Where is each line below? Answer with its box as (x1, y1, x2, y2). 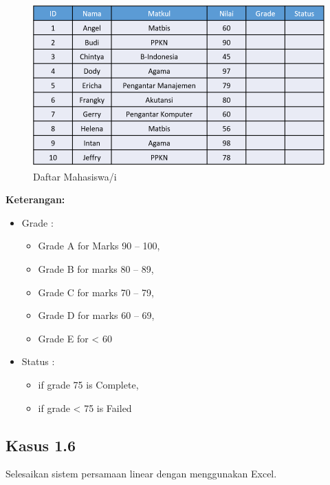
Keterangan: (5, 192, 65, 207)
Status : (21, 354, 55, 369)
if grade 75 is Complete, (38, 377, 139, 391)
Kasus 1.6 (5, 434, 76, 455)
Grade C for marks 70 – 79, (38, 285, 154, 299)
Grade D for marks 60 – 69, (38, 308, 155, 322)
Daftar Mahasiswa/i (33, 169, 117, 183)
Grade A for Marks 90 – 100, (38, 238, 160, 253)
